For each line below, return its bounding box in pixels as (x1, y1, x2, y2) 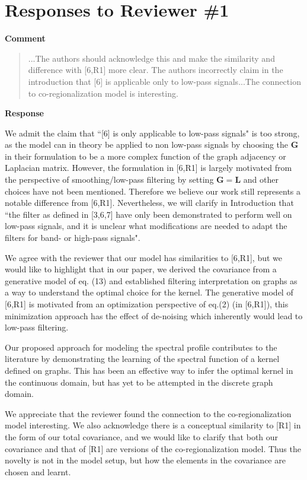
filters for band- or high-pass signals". (5, 231, 140, 244)
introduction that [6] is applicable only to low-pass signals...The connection (28, 75, 301, 87)
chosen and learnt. (5, 465, 71, 478)
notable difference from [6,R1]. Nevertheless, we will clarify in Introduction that (5, 196, 294, 209)
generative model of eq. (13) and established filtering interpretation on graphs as (5, 274, 298, 287)
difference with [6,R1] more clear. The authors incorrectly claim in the (28, 63, 283, 76)
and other (243, 173, 279, 186)
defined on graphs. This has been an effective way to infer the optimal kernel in (5, 364, 293, 376)
